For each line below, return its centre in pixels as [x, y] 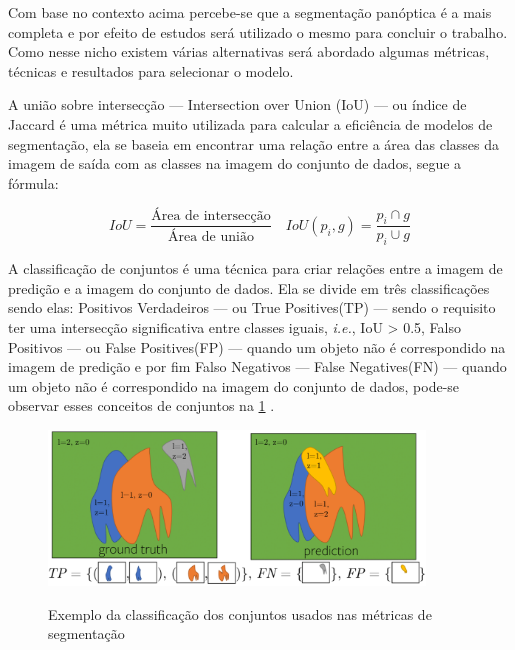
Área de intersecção [211, 216]
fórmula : [33, 182]
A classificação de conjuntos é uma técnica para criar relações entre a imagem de [255, 268]
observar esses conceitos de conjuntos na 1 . [141, 405]
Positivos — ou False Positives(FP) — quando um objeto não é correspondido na [257, 346]
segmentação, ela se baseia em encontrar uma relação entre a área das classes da [253, 143]
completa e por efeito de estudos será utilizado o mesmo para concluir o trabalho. [258, 31]
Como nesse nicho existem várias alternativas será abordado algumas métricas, [249, 51]
